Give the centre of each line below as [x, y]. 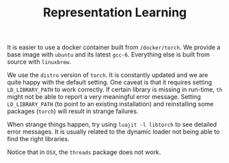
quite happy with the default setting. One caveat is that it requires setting [110, 83]
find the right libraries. [38, 139]
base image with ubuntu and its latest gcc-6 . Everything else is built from [108, 55]
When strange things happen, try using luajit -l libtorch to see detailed [112, 125]
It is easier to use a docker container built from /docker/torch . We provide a [114, 47]
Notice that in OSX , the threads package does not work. [84, 152]
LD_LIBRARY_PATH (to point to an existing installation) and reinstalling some [110, 104]
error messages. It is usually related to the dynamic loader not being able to [113, 132]
